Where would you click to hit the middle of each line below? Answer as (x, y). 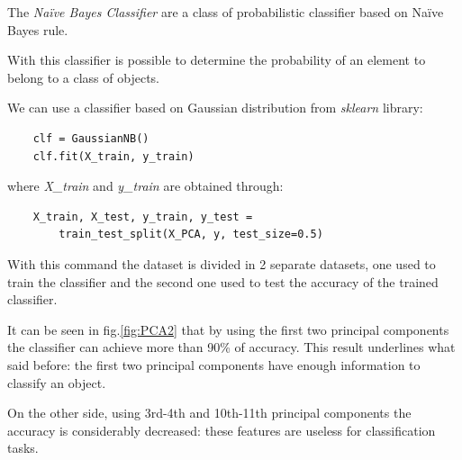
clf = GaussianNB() (91, 138)
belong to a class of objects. (83, 77)
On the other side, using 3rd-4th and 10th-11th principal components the (209, 413)
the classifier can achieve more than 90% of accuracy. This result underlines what (231, 347)
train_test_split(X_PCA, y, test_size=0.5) (191, 235)
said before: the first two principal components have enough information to (214, 364)
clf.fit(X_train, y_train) (113, 156)
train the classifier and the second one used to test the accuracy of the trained (223, 281)
